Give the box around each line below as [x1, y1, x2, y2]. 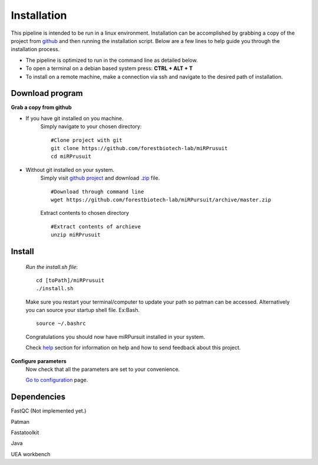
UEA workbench [11, 450, 51, 457]
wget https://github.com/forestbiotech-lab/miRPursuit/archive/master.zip [51, 196, 271, 203]
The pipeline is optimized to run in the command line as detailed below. [25, 57, 198, 64]
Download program [11, 88, 83, 98]
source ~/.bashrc [36, 320, 86, 327]
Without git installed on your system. [25, 166, 115, 173]
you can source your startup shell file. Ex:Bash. [25, 307, 140, 314]
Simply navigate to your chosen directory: [40, 123, 142, 130]
